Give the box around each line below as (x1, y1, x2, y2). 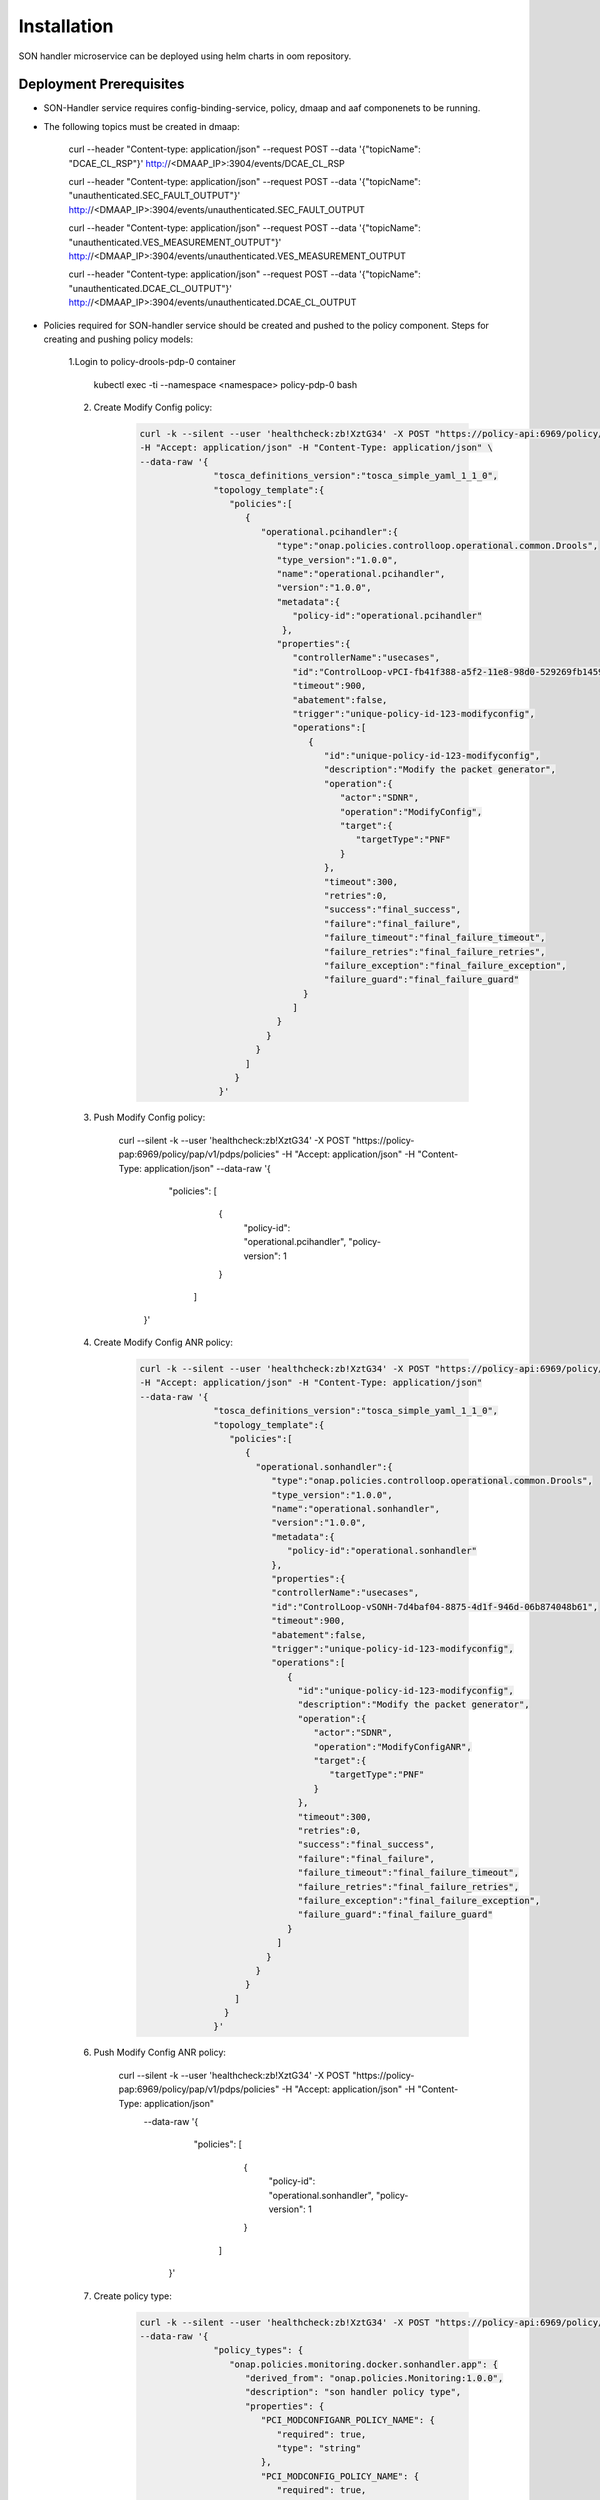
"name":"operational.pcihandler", (276, 568, 446, 579)
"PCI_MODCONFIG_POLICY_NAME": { (260, 2470, 420, 2482)
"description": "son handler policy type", (245, 2386, 462, 2398)
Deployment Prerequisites (18, 76, 185, 93)
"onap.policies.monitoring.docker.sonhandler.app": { (228, 2358, 499, 2370)
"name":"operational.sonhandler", (271, 1503, 441, 1514)
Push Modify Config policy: (93, 1111, 206, 1124)
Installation (18, 15, 114, 37)
